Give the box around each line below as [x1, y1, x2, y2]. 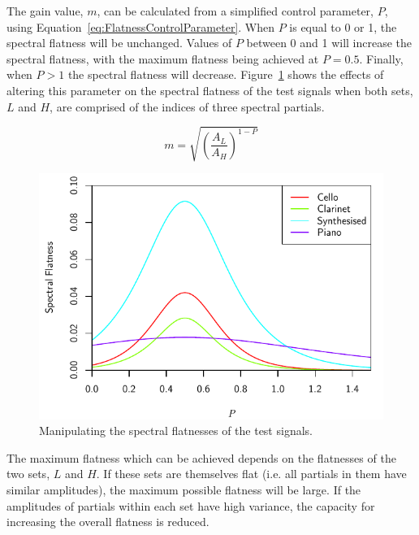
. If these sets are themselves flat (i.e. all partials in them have [96, 465, 407, 482]
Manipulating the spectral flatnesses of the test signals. [39, 422, 313, 439]
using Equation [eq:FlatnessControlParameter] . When [6, 18, 274, 35]
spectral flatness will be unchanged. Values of [6, 34, 232, 51]
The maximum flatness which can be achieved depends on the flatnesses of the [6, 449, 396, 466]
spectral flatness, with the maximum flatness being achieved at [6, 50, 319, 67]
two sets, [6, 465, 50, 482]
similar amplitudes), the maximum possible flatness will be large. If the [6, 481, 361, 498]
